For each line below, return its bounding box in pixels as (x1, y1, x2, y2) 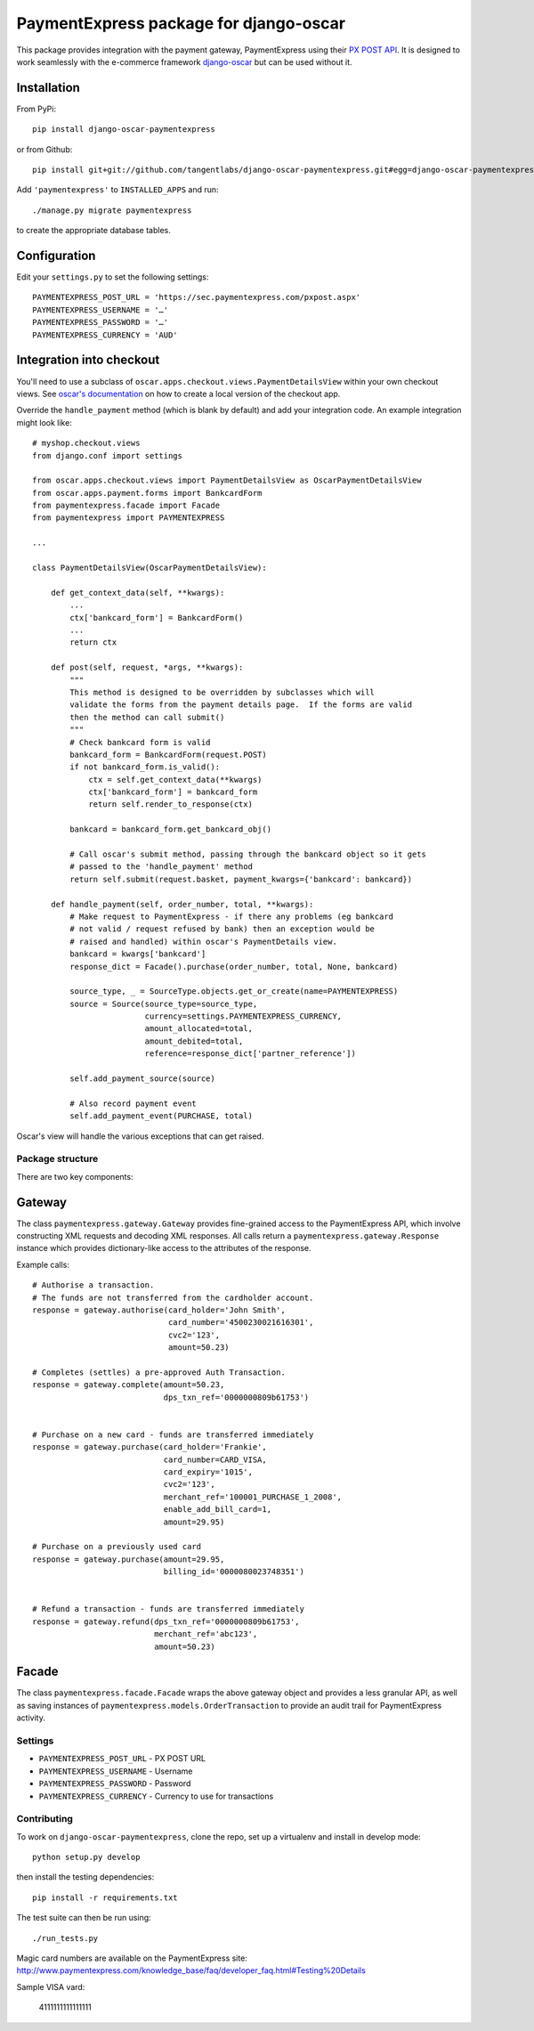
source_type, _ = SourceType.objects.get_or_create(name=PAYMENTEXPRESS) (69, 987, 399, 996)
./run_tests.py (32, 1933, 99, 1943)
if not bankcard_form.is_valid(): (69, 762, 221, 772)
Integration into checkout (16, 353, 160, 368)
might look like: (16, 417, 73, 427)
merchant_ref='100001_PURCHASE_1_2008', (163, 1491, 343, 1502)
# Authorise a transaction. (32, 1280, 155, 1290)
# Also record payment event (69, 1098, 198, 1109)
